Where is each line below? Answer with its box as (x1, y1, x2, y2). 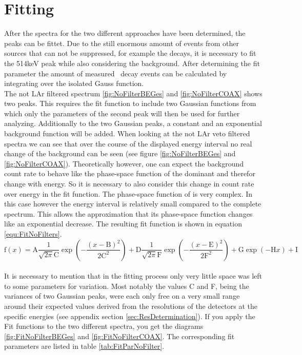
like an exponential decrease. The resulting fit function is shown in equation (4, 218, 242, 229)
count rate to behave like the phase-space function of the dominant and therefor (4, 168, 255, 179)
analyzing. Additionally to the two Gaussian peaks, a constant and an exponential (4, 118, 262, 129)
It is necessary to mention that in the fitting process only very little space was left (4, 270, 263, 281)
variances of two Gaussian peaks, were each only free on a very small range (4, 290, 240, 301)
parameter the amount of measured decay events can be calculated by (4, 68, 227, 78)
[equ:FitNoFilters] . (4, 228, 62, 239)
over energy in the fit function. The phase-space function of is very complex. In (4, 188, 253, 199)
